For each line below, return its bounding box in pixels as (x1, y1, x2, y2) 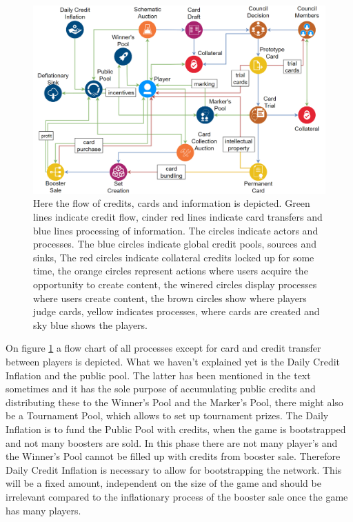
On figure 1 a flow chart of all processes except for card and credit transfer (6, 341, 321, 355)
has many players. (6, 503, 81, 517)
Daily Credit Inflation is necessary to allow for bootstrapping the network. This (6, 462, 342, 476)
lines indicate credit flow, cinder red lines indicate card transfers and (33, 210, 323, 224)
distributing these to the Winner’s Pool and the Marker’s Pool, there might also (6, 394, 343, 409)
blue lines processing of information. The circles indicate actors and (33, 223, 319, 237)
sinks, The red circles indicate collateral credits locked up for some (33, 250, 314, 264)
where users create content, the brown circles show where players (33, 290, 307, 305)
